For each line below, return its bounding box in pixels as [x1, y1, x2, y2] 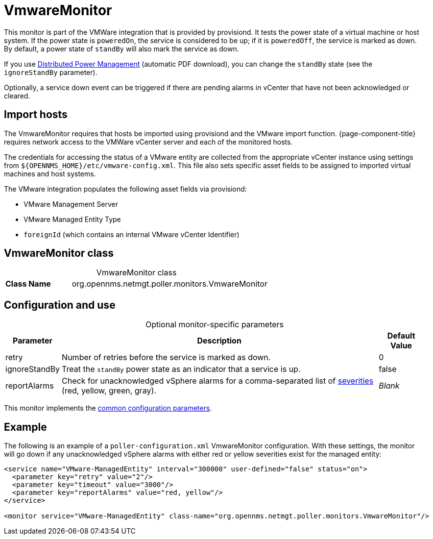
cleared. [4, 91, 30, 100]
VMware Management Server [24, 199, 119, 208]
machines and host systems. [4, 169, 96, 178]
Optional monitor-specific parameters [145, 319, 284, 330]
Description [197, 336, 241, 346]
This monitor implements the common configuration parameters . [4, 404, 212, 413]
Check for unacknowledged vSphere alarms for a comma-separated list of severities [62, 376, 374, 386]
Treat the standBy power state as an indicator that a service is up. [62, 364, 301, 374]
